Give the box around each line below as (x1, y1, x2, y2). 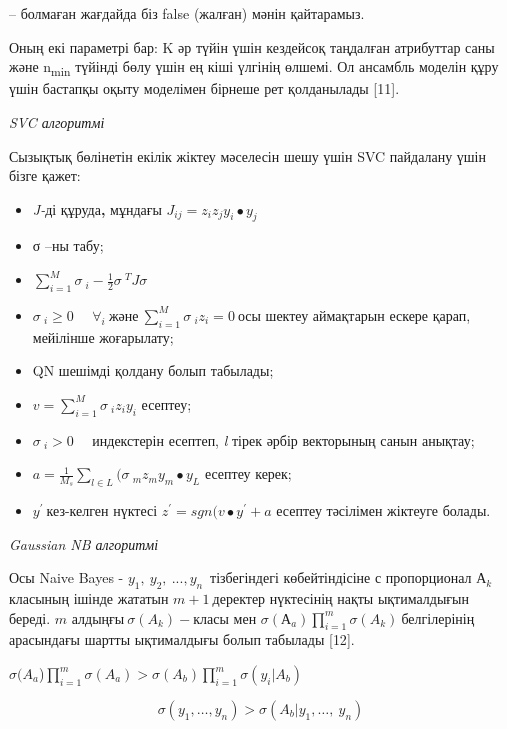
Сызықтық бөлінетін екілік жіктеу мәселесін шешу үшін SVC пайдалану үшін (9, 145, 486, 166)
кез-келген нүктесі (46, 500, 158, 521)
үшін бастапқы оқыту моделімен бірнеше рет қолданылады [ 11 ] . (9, 78, 400, 99)
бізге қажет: (9, 165, 81, 186)
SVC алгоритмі (9, 111, 105, 132)
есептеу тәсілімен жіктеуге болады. (276, 500, 491, 521)
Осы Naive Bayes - (9, 567, 124, 588)
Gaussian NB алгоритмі (9, 533, 159, 554)
